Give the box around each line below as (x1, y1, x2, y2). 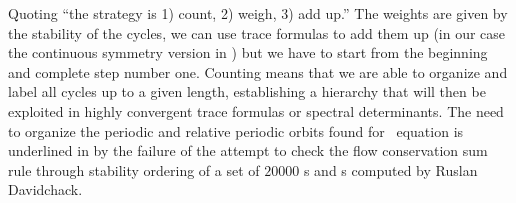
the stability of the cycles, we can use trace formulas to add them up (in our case (8, 22, 506, 43)
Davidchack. (8, 179, 83, 200)
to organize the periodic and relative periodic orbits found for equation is (8, 120, 464, 141)
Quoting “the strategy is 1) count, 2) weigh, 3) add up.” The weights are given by (8, 3, 508, 23)
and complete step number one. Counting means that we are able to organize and (8, 61, 508, 82)
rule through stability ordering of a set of (8, 159, 260, 180)
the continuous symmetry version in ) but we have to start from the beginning (8, 42, 488, 63)
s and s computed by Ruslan (303, 159, 478, 180)
